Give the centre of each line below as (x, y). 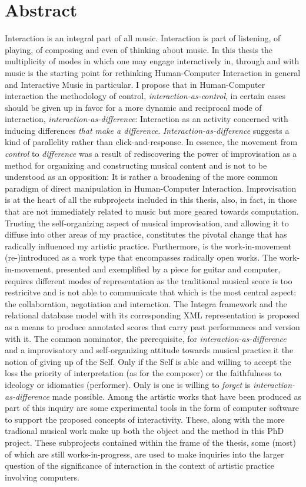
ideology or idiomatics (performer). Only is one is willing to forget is (128, 384)
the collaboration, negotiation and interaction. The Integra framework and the (146, 303)
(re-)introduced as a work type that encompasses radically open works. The (141, 257)
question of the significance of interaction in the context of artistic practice (140, 465)
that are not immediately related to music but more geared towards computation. (152, 211)
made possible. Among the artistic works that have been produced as (177, 396)
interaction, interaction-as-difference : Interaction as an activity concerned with (147, 119)
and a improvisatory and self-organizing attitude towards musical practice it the (149, 350)
